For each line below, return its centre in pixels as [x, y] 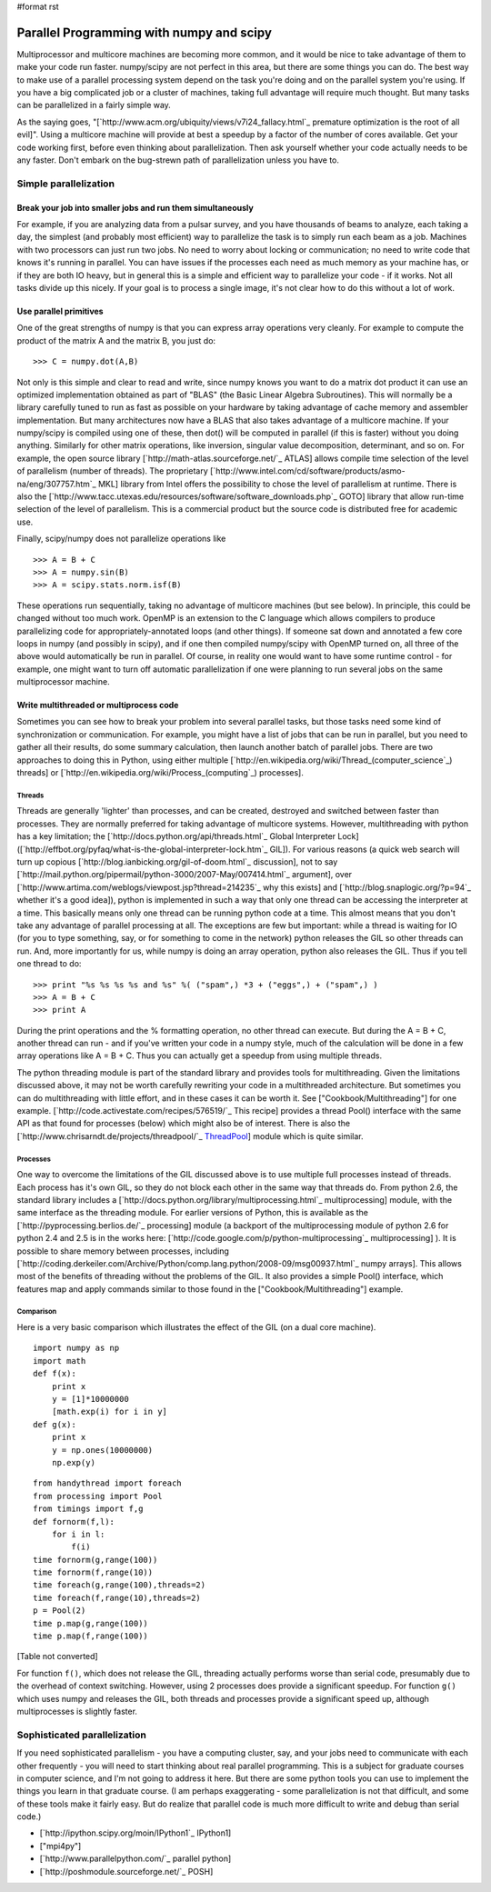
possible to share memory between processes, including [123, 1251]
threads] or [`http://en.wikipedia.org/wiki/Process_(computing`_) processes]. [160, 773]
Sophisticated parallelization [82, 1735]
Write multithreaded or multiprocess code [98, 706]
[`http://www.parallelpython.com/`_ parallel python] [135, 1858]
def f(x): [55, 1374]
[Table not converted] [58, 1657]
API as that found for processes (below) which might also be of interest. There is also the [183, 1124]
